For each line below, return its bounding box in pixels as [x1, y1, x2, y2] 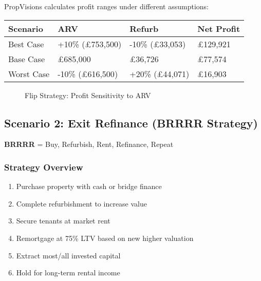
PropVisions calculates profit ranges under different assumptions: [4, 1, 209, 11]
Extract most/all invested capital [16, 250, 121, 260]
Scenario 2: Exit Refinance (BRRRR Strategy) [4, 115, 258, 130]
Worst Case [8, 67, 50, 80]
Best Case [8, 38, 44, 50]
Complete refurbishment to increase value [16, 198, 147, 209]
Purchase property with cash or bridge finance [16, 181, 162, 192]
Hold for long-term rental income [16, 267, 120, 278]
